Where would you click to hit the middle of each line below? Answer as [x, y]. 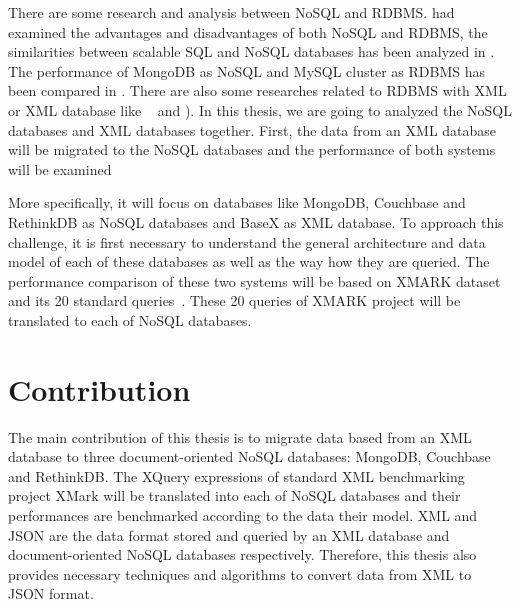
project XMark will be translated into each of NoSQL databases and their [234, 495]
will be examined [60, 168]
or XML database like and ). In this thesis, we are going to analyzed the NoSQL [260, 109]
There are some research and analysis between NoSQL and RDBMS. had [231, 12]
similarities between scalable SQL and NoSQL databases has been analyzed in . [251, 51]
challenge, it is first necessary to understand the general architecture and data [247, 241]
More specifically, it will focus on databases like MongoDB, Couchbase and [237, 202]
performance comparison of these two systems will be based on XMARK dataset [254, 280]
